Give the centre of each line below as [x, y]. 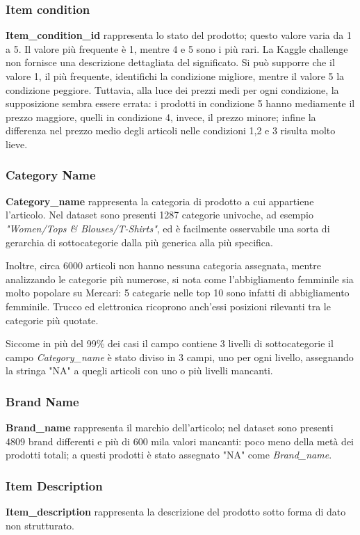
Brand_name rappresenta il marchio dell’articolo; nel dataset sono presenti [170, 428]
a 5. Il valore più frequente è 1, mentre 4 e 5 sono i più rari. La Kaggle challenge [177, 48]
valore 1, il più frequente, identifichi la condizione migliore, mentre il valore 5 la [175, 76]
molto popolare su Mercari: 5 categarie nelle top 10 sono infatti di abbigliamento [178, 293]
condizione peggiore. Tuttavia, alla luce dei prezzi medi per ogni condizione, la [172, 89]
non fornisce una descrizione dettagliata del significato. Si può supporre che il [170, 62]
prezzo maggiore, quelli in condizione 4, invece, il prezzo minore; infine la [161, 117]
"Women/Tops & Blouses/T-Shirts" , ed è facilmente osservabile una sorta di [168, 228]
